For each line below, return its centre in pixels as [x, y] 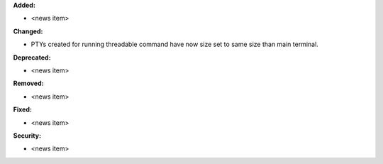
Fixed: [22, 109]
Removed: [28, 83]
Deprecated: [32, 58]
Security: [27, 136]
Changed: [28, 31]
